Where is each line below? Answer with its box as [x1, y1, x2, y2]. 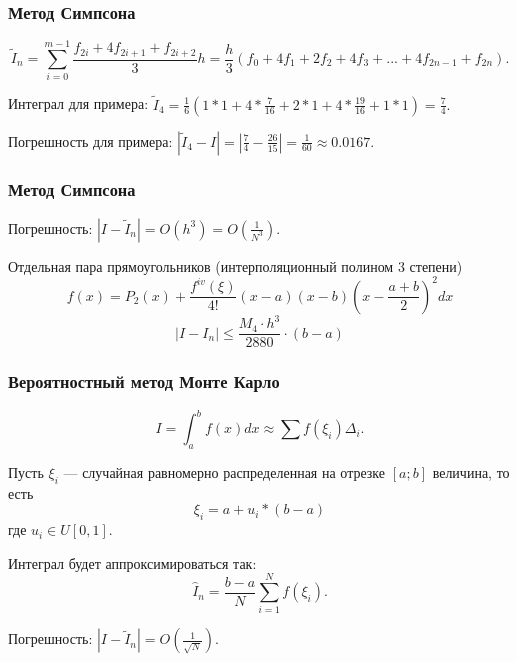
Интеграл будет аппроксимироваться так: [8, 552, 257, 573]
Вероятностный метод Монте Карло [8, 369, 280, 394]
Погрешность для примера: [8, 130, 173, 151]
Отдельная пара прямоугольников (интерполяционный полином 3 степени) [8, 255, 463, 276]
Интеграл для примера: [8, 93, 149, 114]
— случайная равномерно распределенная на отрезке [63, 461, 386, 482]
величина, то [432, 461, 510, 482]
